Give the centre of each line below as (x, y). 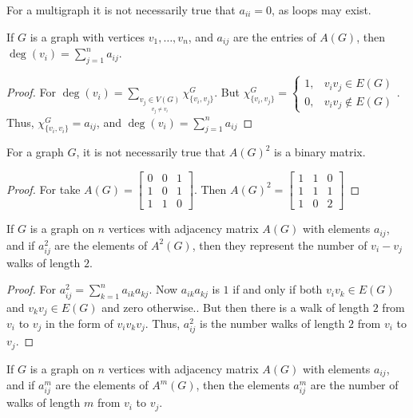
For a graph (35, 152)
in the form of (79, 323)
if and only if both (278, 289)
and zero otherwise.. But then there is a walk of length (236, 307)
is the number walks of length (272, 323)
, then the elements (243, 385)
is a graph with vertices (87, 36)
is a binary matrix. (320, 152)
